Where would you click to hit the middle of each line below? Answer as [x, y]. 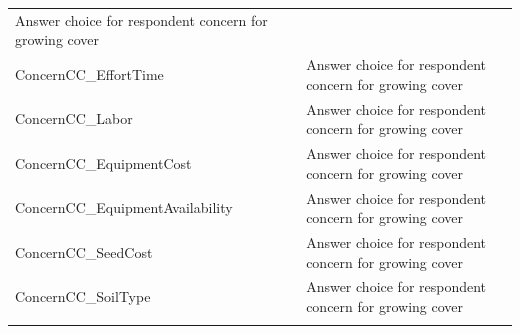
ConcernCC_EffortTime [89, 73]
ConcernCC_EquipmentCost [103, 162]
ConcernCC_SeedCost [84, 251]
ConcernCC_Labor [74, 118]
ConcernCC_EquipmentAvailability [124, 207]
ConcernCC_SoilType [83, 296]
